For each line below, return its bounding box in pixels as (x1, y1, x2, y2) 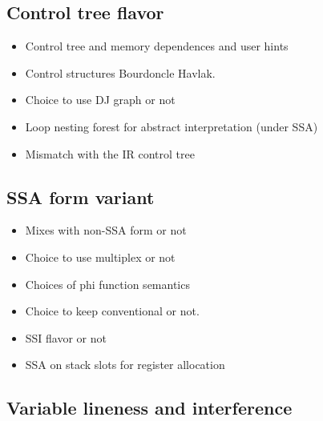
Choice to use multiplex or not (25, 248, 176, 265)
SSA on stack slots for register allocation (25, 356, 225, 373)
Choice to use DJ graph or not (25, 91, 176, 108)
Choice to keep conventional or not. (25, 303, 200, 319)
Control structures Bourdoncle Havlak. (25, 64, 216, 81)
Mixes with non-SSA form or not (25, 222, 187, 239)
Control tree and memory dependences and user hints (25, 38, 289, 54)
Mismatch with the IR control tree (25, 145, 195, 162)
